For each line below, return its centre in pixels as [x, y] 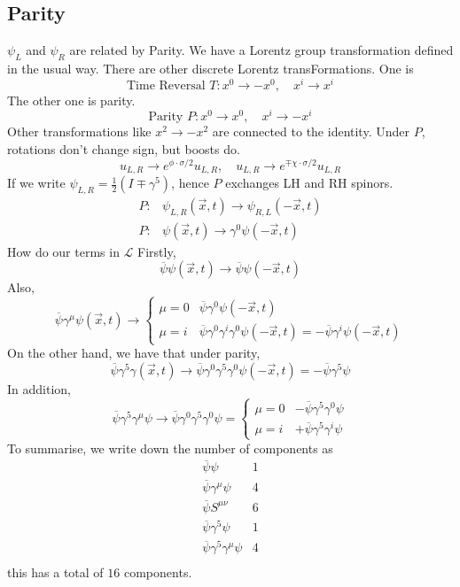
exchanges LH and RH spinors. [309, 183]
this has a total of [55, 572]
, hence [190, 183]
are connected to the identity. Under [311, 131]
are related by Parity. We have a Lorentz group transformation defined [261, 50]
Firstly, [157, 251]
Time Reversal [166, 85]
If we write [36, 183]
